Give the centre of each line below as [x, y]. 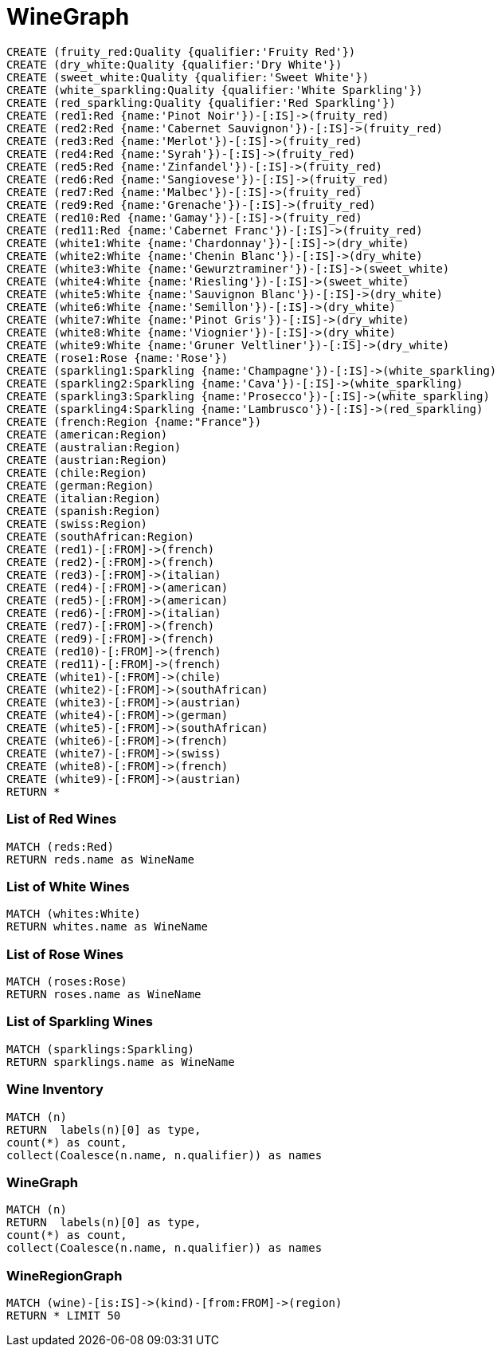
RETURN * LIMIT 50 [64, 1316]
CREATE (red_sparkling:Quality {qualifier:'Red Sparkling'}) [201, 102]
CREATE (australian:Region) [94, 447]
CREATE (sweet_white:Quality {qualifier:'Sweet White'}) [188, 77]
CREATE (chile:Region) [77, 472]
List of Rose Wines [65, 954]
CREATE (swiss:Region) [77, 523]
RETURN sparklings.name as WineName [121, 1062]
